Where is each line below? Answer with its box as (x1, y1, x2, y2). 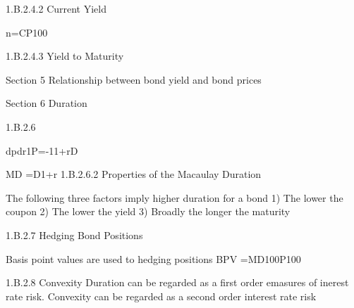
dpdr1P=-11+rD (6, 143, 78, 158)
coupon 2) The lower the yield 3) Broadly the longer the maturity (6, 204, 291, 219)
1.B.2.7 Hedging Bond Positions (6, 227, 143, 242)
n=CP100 (6, 25, 48, 39)
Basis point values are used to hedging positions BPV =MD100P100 (6, 251, 301, 266)
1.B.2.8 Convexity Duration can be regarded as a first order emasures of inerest (6, 275, 349, 290)
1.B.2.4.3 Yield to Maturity (6, 49, 124, 63)
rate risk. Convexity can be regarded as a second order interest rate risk (6, 288, 317, 303)
